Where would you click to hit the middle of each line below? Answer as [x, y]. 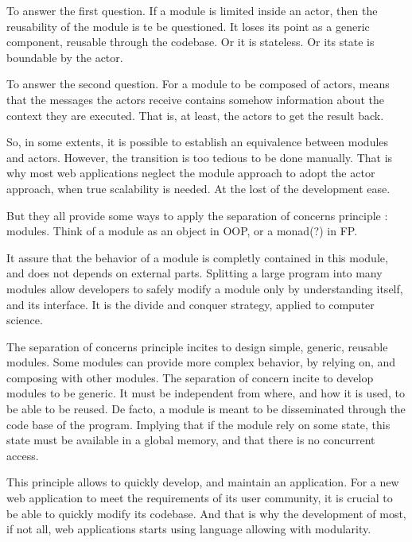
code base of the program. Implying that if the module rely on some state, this [198, 424]
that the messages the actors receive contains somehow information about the [195, 99]
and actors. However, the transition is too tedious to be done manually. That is [200, 157]
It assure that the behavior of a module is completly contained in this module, [197, 257]
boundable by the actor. [65, 57]
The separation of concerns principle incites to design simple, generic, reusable [197, 346]
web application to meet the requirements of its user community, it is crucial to [200, 498]
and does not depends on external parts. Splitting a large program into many [194, 273]
